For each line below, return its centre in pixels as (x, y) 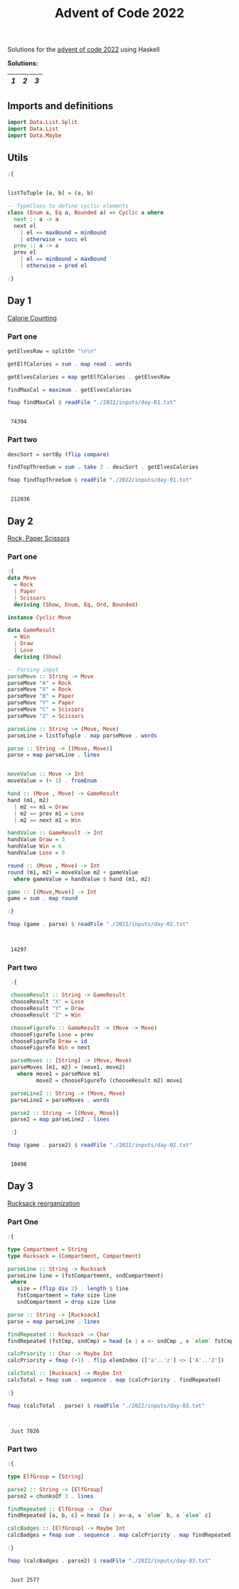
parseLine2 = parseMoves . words (60, 1100)
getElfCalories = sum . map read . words (70, 364)
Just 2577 (25, 1580)
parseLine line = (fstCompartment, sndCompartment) (85, 1275)
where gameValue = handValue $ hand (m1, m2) (83, 879)
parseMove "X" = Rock (39, 689)
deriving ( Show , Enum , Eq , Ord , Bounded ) (76, 605)
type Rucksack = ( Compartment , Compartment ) (74, 1256)
